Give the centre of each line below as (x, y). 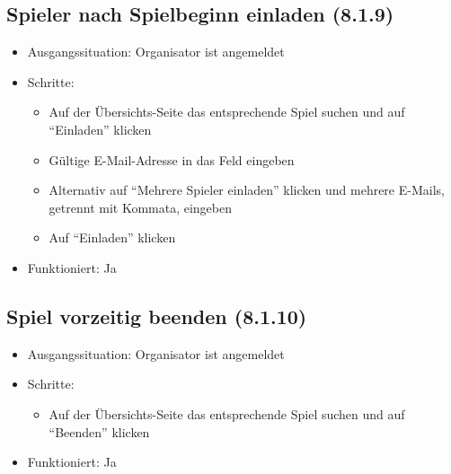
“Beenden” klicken (99, 431)
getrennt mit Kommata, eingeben (141, 207)
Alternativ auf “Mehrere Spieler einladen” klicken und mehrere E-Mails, (247, 190)
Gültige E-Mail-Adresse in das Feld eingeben (172, 159)
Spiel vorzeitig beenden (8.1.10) (157, 316)
